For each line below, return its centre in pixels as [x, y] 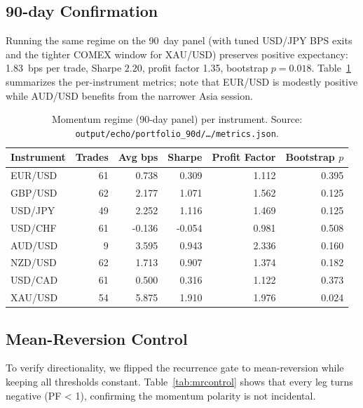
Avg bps [138, 157]
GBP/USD [34, 193]
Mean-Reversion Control [97, 338]
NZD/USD [34, 262]
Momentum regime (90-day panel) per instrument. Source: [177, 119]
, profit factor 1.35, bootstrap [205, 68]
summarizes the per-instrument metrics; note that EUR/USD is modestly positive [182, 81]
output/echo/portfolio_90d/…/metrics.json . [177, 132]
